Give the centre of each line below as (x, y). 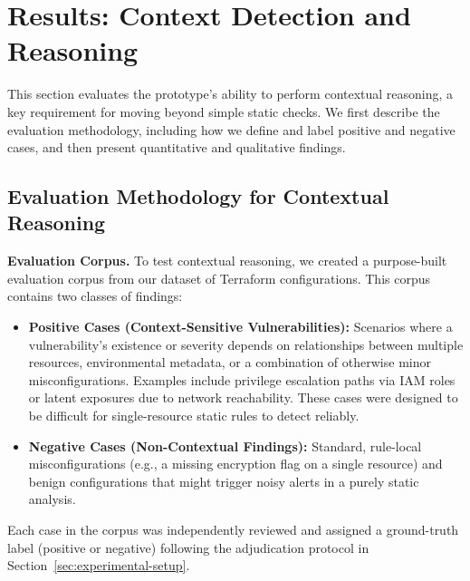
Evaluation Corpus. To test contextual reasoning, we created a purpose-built (227, 261)
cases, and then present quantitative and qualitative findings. (177, 147)
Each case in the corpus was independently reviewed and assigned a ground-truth (233, 529)
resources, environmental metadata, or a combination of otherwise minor (230, 362)
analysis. (52, 499)
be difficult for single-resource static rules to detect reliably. (194, 416)
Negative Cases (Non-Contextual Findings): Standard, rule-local (225, 445)
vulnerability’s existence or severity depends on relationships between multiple (246, 344)
